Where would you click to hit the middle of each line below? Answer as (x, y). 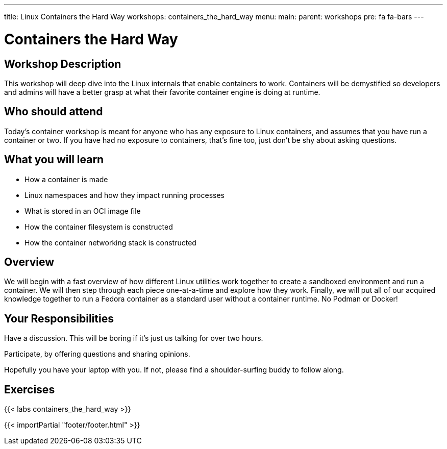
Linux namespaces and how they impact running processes (125, 195)
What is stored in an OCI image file (83, 211)
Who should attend (54, 112)
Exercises (30, 389)
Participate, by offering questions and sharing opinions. (97, 354)
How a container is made (66, 179)
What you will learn (54, 160)
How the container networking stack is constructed (110, 242)
